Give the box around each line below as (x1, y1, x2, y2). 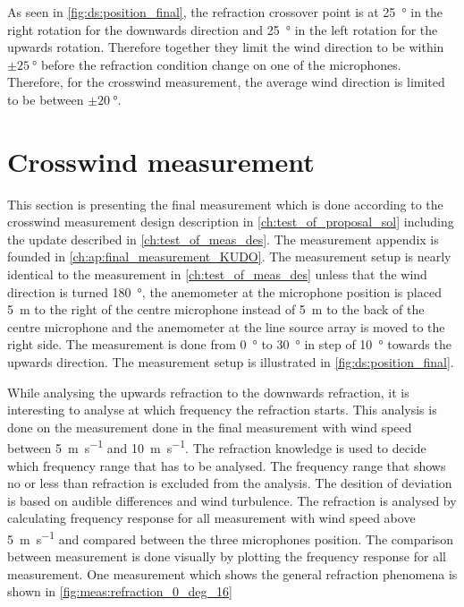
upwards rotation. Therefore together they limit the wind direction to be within (7, 38, 444, 56)
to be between (7, 90, 84, 108)
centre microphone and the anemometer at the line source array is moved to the (7, 317, 445, 336)
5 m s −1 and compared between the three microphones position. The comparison (7, 527, 454, 548)
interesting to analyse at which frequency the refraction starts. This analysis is (7, 400, 437, 419)
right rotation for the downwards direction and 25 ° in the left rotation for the (7, 20, 438, 38)
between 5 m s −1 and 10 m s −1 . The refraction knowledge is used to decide (7, 436, 426, 457)
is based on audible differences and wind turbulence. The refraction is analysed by (7, 491, 457, 509)
